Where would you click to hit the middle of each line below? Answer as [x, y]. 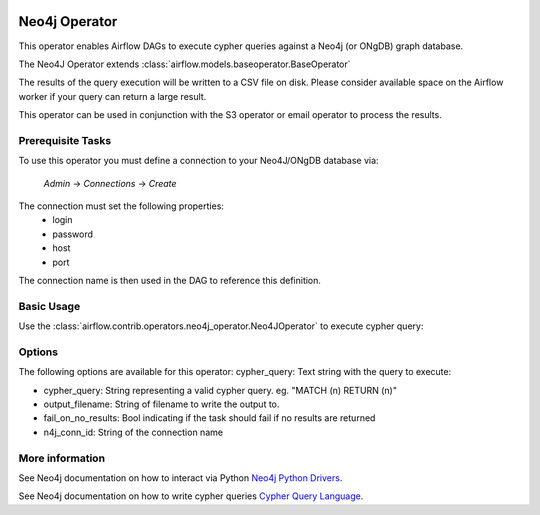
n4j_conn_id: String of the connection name [133, 432]
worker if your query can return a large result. [112, 96]
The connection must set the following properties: [121, 206]
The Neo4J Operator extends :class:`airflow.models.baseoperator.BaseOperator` [184, 64]
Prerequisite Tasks [65, 140]
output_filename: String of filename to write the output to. [161, 404]
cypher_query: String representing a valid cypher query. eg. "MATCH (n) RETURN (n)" [220, 390]
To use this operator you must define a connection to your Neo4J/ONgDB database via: [198, 161]
